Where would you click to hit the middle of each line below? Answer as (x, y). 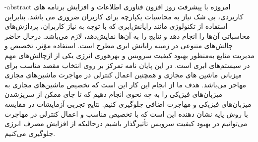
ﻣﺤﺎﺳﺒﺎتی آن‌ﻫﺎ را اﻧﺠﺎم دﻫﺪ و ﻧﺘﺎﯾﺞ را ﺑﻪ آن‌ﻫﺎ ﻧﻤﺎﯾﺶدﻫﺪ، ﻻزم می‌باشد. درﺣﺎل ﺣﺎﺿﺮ (127, 35)
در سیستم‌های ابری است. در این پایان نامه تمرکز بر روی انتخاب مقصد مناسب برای (127, 65)
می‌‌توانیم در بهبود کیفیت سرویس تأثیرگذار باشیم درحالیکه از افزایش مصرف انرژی (126, 123)
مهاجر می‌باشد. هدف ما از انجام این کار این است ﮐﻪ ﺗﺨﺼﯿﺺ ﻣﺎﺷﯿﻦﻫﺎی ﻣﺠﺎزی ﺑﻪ (126, 84)
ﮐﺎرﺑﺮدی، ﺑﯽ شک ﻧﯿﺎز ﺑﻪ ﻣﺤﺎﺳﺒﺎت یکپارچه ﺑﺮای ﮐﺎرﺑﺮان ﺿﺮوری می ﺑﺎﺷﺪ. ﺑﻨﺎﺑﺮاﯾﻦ (124, 16)
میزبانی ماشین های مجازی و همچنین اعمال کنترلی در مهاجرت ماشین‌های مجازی (123, 75)
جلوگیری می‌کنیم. (30, 133)
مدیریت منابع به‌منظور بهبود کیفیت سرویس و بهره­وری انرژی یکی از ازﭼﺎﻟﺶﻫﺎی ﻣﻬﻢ (129, 55)
